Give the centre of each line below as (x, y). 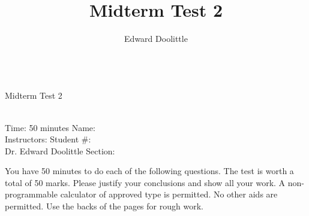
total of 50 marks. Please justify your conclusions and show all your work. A (145, 182)
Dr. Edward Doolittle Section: (60, 150)
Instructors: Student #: (48, 139)
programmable (31, 194)
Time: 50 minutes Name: (50, 127)
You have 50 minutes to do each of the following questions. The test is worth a (149, 171)
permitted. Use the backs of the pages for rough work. (104, 206)
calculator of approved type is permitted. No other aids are (169, 194)
